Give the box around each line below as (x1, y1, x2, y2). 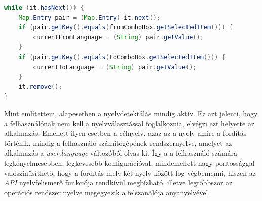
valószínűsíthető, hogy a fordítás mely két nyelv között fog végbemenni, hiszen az (4, 167, 256, 178)
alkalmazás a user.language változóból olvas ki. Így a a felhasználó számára (4, 147, 238, 158)
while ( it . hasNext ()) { (4, 4, 84, 11)
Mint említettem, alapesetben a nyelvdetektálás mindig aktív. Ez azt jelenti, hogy (4, 108, 258, 118)
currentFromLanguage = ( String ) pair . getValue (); (33, 33, 204, 41)
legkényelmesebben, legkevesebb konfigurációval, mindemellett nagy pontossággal (4, 157, 255, 168)
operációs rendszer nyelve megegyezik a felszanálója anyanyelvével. (4, 187, 210, 197)
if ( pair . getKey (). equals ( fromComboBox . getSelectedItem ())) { (18, 24, 233, 31)
